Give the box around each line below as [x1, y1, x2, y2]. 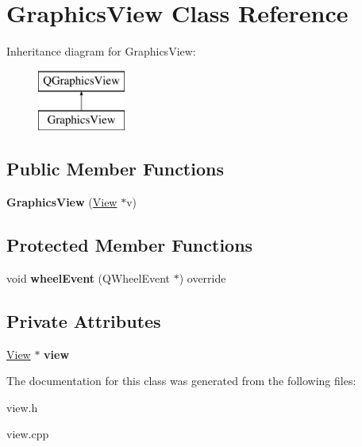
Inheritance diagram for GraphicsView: [6, 43, 196, 60]
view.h [6, 399, 38, 415]
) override [179, 269, 226, 286]
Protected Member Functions [6, 233, 253, 257]
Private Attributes [6, 308, 161, 333]
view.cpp [6, 426, 49, 442]
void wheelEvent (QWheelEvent [6, 269, 171, 286]
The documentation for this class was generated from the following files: [6, 372, 356, 389]
